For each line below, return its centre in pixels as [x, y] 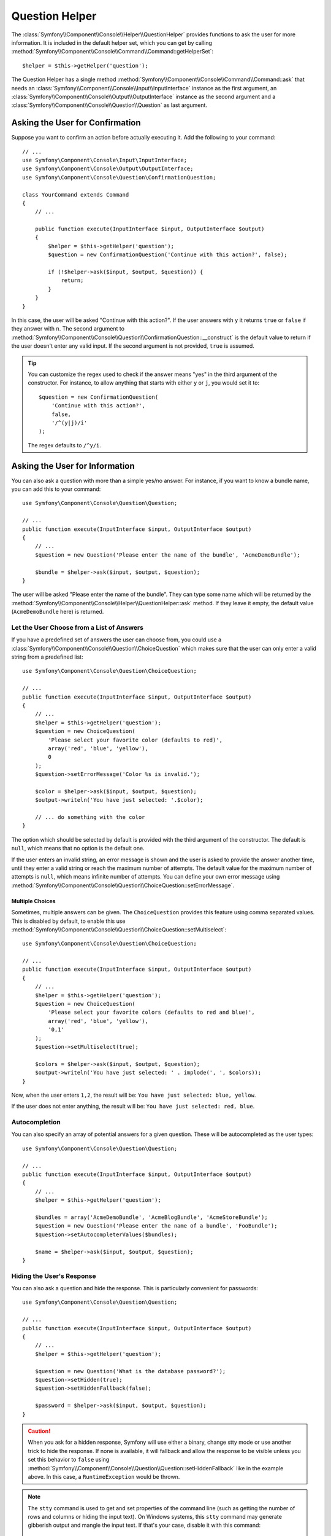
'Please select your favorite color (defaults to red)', [135, 740]
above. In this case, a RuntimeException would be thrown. [104, 1476]
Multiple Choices [33, 901]
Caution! [39, 1431]
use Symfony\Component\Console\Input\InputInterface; [105, 160]
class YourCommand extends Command [76, 194]
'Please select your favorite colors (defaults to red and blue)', [151, 1013]
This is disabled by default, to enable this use [68, 921]
